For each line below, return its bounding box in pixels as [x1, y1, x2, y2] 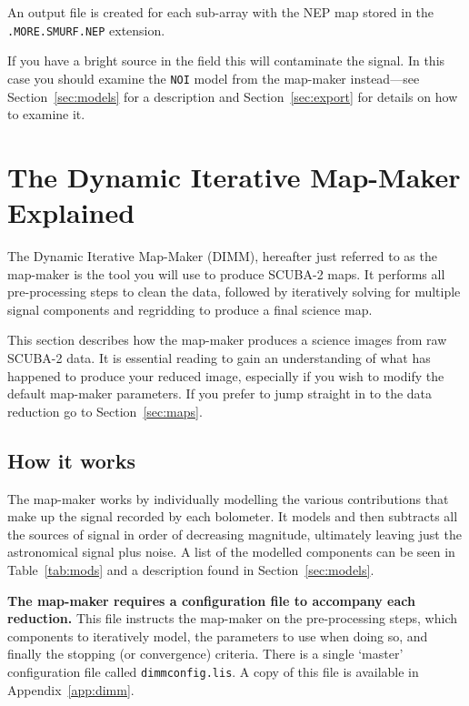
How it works [7, 446, 136, 474]
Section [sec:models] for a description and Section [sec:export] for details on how [7, 86, 458, 106]
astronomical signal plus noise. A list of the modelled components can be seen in [7, 542, 455, 561]
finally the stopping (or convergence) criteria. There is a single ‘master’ [7, 644, 404, 663]
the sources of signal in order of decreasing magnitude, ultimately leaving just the [7, 524, 462, 543]
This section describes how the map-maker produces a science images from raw [7, 330, 447, 349]
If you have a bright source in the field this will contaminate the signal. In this [7, 51, 445, 70]
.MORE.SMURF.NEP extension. [7, 20, 165, 39]
